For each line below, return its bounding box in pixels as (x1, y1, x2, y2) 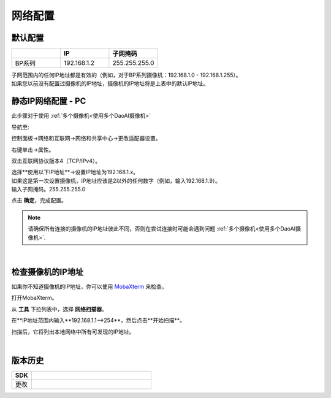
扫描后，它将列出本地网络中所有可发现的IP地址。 (11, 328, 135, 335)
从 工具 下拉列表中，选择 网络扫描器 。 (11, 305, 107, 313)
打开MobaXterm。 (11, 294, 58, 302)
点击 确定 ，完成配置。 (11, 197, 67, 204)
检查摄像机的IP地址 (11, 267, 84, 277)
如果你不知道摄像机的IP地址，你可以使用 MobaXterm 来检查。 (11, 283, 168, 290)
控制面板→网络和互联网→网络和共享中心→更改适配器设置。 (11, 135, 162, 142)
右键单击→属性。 (11, 146, 55, 153)
